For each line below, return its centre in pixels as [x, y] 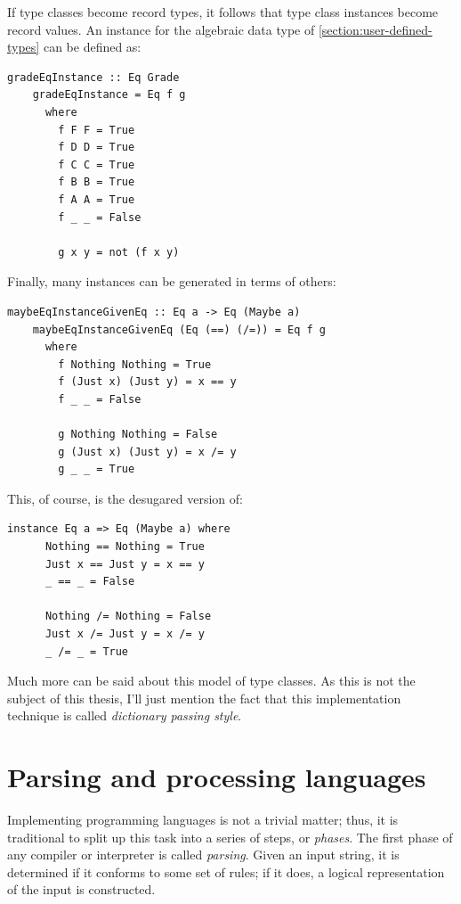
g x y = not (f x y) [119, 252]
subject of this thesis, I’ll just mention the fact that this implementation [204, 698]
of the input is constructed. [81, 889]
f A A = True [97, 199]
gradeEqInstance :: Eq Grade [93, 77]
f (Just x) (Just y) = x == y [147, 382]
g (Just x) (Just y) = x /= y [147, 452]
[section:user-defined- [375, 29]
